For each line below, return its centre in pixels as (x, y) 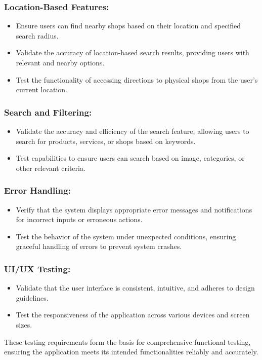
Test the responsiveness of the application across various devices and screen (133, 315)
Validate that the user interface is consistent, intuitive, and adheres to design (135, 288)
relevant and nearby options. (60, 62)
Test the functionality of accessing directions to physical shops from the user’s (137, 79)
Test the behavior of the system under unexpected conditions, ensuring (126, 236)
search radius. (37, 35)
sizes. (24, 324)
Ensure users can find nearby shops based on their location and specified (128, 26)
